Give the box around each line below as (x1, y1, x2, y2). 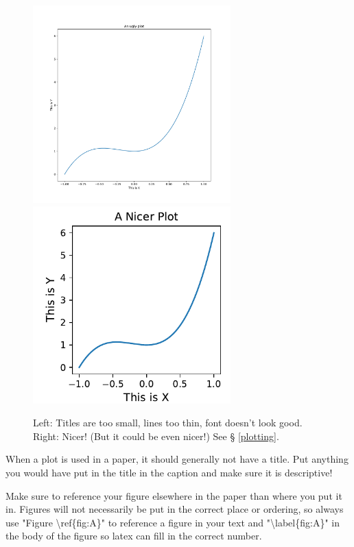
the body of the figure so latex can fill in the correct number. (5, 528, 262, 543)
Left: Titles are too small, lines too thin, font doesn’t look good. (33, 415, 303, 430)
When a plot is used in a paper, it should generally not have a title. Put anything (5, 452, 349, 466)
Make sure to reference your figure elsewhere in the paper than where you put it (5, 488, 342, 502)
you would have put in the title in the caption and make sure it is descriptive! (5, 465, 333, 479)
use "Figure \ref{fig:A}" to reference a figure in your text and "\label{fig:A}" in (5, 515, 340, 529)
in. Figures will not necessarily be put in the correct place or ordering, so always (5, 502, 344, 516)
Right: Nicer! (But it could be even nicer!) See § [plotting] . (33, 428, 279, 443)
